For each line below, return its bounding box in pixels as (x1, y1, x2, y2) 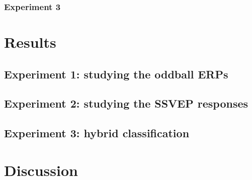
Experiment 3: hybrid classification (4, 125, 190, 141)
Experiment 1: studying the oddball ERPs (4, 66, 228, 81)
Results (4, 32, 56, 52)
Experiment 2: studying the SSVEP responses (4, 96, 248, 111)
